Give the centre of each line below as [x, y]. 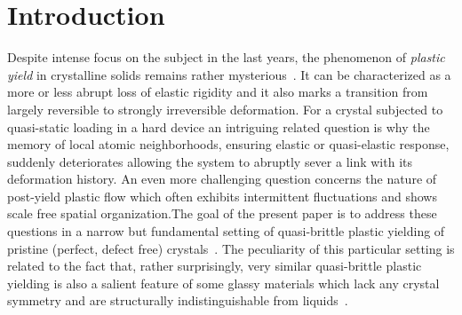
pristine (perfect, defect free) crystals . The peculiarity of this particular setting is [231, 248]
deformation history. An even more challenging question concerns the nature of [222, 179]
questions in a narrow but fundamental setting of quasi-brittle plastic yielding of [226, 231]
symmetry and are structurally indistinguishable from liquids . [178, 300]
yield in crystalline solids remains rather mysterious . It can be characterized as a [229, 74]
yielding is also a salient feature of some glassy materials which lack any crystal [223, 283]
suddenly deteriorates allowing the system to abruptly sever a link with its [210, 161]
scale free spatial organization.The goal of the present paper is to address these [222, 213]
